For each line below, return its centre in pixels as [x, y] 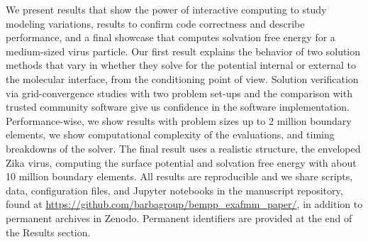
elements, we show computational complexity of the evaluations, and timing [170, 134]
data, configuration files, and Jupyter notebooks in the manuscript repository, [174, 190]
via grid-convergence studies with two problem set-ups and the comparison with [179, 93]
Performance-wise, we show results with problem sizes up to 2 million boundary [179, 120]
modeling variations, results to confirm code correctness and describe [155, 23]
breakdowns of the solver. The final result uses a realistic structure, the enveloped [183, 148]
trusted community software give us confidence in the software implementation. [178, 107]
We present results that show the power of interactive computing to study [166, 9]
